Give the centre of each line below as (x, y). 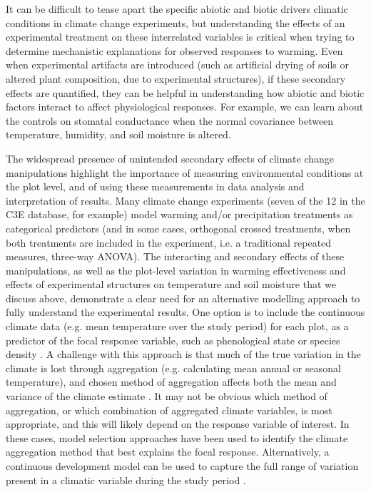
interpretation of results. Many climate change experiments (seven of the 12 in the (185, 200)
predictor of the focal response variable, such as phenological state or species (173, 340)
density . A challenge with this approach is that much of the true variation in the (183, 354)
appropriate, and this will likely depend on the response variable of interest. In (178, 424)
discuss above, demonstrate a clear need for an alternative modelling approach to (183, 298)
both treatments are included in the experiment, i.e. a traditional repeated (169, 242)
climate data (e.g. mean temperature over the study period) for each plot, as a (177, 326)
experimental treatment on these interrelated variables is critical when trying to (180, 37)
